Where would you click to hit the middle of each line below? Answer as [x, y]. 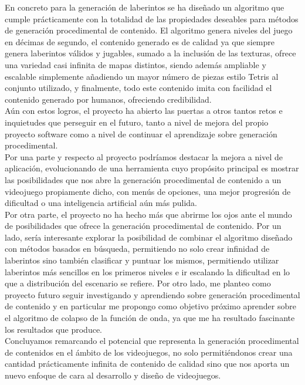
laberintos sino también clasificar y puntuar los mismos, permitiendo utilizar [142, 260]
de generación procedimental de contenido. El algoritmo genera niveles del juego [149, 30]
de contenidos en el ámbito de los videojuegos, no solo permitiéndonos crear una [149, 352]
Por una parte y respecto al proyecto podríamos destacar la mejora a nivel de [144, 156]
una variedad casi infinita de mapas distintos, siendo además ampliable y [135, 64]
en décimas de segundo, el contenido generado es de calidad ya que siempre [140, 41]
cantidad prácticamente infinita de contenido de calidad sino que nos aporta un [147, 364]
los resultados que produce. [53, 329]
